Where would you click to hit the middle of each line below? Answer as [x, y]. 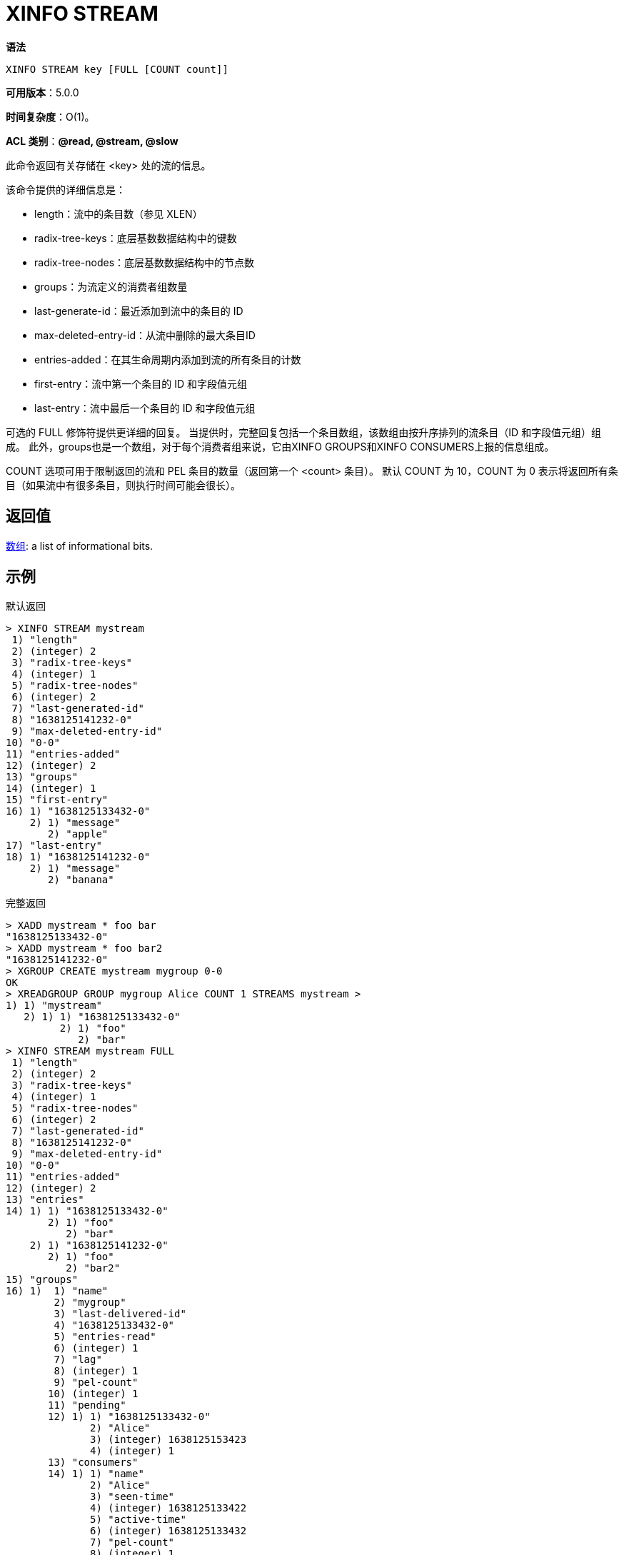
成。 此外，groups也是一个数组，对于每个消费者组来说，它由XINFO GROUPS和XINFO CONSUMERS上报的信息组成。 [280, 446]
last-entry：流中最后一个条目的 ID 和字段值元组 [145, 408]
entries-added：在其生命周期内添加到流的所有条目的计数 [168, 359]
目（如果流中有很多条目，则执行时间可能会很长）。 [123, 485]
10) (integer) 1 [93, 1394]
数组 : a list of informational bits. [80, 545]
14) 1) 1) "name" [96, 1474]
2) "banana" [81, 880]
